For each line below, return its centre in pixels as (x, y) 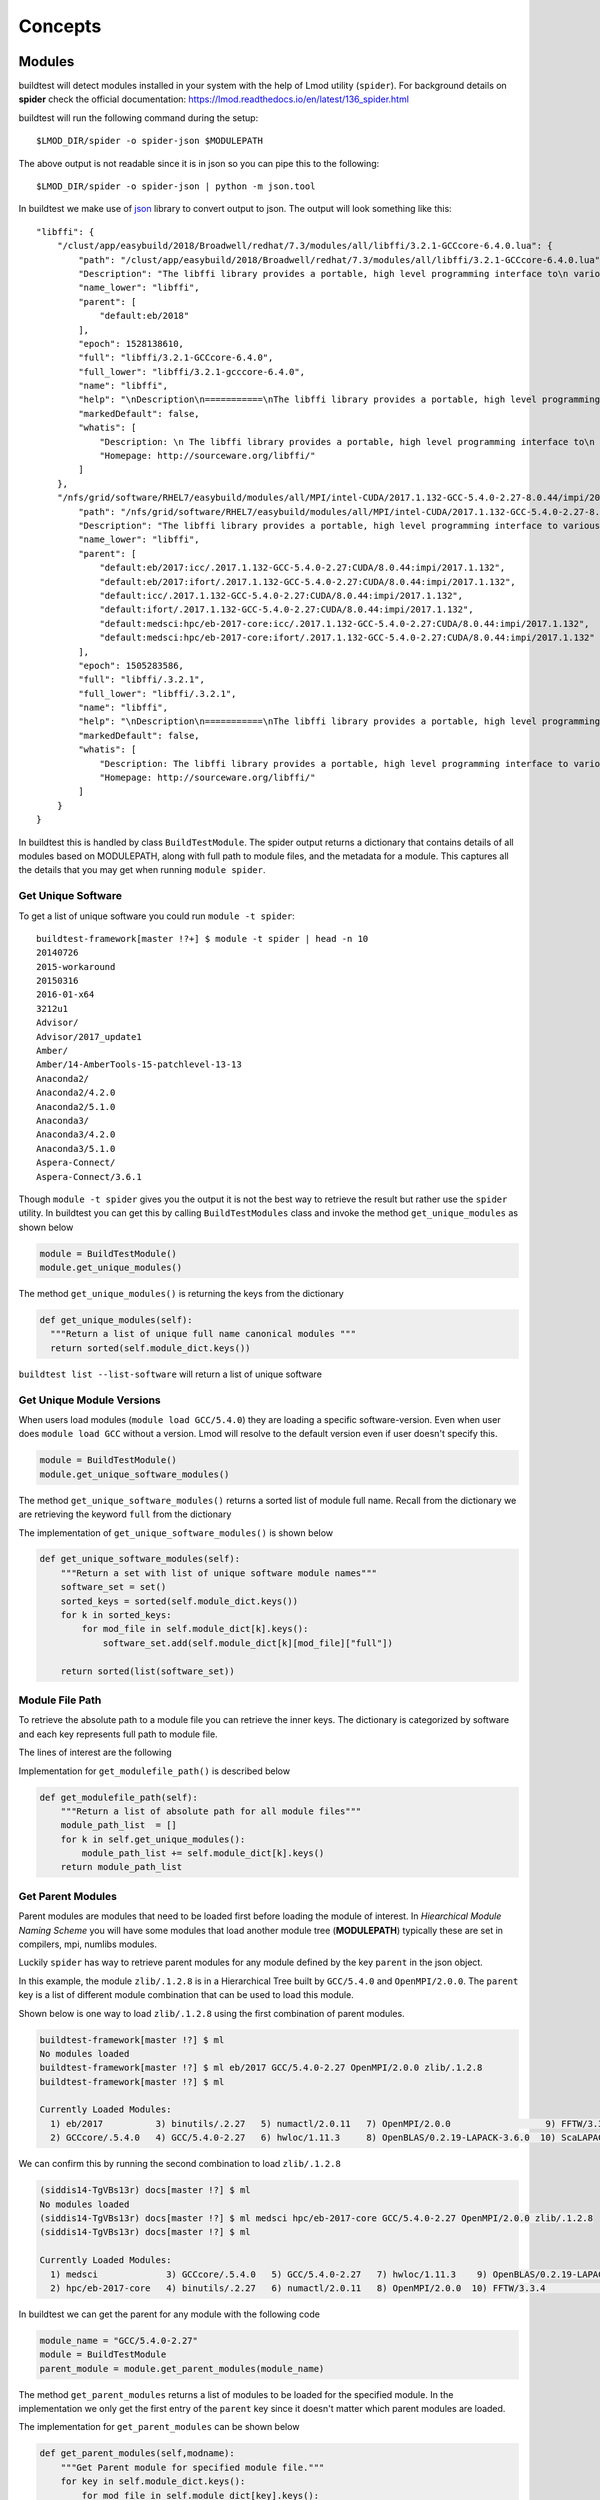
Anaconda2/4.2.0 (76, 1093)
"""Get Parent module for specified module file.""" (192, 2467)
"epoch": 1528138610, (131, 343)
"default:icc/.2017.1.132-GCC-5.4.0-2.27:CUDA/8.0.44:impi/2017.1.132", (281, 595)
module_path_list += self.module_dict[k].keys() (203, 1853)
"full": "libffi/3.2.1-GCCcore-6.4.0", (176, 358)
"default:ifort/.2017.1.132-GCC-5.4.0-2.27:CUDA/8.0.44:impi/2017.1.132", (286, 609)
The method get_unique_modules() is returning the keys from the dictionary (181, 1294)
